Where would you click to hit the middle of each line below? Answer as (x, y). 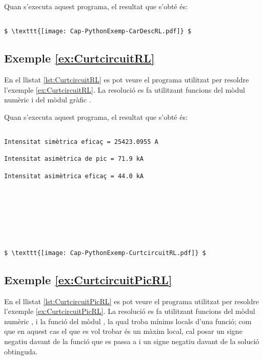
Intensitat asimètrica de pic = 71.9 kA (74, 159)
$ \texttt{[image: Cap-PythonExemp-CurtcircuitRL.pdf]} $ (105, 253)
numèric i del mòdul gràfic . (48, 100)
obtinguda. (21, 351)
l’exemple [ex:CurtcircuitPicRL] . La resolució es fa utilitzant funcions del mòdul (130, 311)
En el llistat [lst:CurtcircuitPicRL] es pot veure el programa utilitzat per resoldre (131, 301)
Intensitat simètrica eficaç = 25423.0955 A (81, 142)
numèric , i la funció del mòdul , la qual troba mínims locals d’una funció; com (128, 321)
